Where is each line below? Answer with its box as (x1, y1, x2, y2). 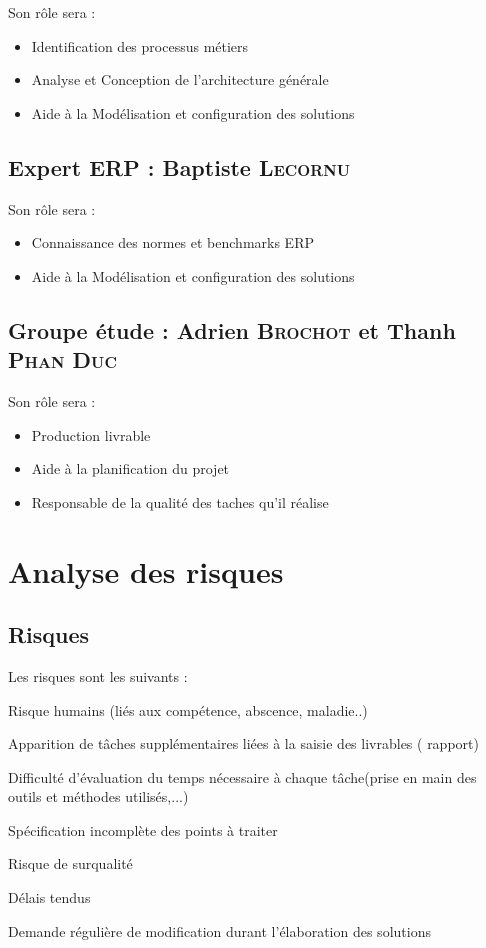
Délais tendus (8, 887, 91, 908)
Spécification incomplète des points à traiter (8, 819, 278, 840)
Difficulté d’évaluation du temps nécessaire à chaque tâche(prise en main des (8, 766, 477, 787)
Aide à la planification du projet (31, 458, 230, 479)
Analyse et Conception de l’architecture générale (31, 69, 329, 90)
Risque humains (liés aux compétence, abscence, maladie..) (8, 699, 368, 720)
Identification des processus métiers (31, 35, 249, 56)
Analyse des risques (8, 550, 284, 591)
